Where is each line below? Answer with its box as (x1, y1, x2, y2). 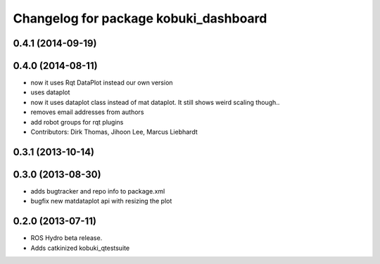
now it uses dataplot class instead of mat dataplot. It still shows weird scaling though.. (30, 98, 280, 106)
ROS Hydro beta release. (30, 234, 103, 242)
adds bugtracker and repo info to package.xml (30, 187, 165, 195)
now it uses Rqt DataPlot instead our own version (30, 78, 173, 87)
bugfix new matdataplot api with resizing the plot (30, 197, 172, 206)
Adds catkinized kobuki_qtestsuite (30, 244, 130, 252)
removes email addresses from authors (30, 108, 144, 116)
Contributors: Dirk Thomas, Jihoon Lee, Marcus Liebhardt (30, 127, 198, 137)
